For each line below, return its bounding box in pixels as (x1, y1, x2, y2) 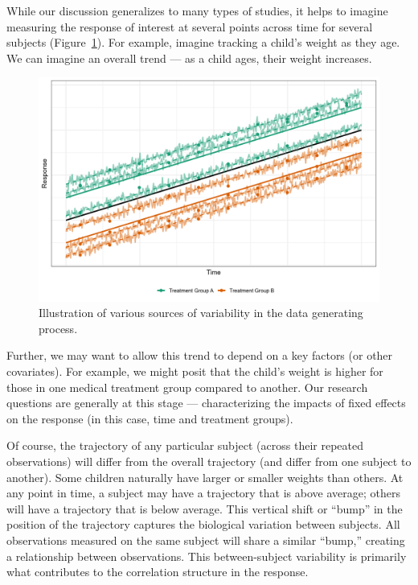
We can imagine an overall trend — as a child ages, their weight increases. (6, 49, 372, 66)
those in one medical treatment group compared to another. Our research (6, 378, 368, 395)
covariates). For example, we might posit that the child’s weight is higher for (6, 363, 383, 379)
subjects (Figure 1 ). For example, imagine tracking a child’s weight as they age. (6, 34, 400, 51)
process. (39, 319, 78, 336)
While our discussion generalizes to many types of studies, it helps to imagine (6, 2, 388, 19)
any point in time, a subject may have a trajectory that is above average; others (6, 484, 400, 501)
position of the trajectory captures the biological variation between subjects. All (6, 516, 400, 533)
